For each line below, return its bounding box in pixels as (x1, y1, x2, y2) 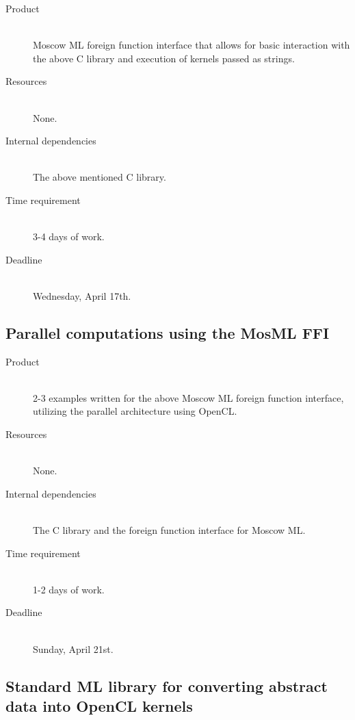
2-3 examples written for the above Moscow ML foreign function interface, (33, 390, 344, 404)
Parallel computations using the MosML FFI (5, 322, 330, 343)
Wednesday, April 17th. (33, 288, 131, 303)
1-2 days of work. (33, 582, 105, 596)
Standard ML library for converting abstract (5, 675, 328, 696)
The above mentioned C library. (33, 170, 166, 184)
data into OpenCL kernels (5, 695, 193, 716)
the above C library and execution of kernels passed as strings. (33, 51, 295, 65)
